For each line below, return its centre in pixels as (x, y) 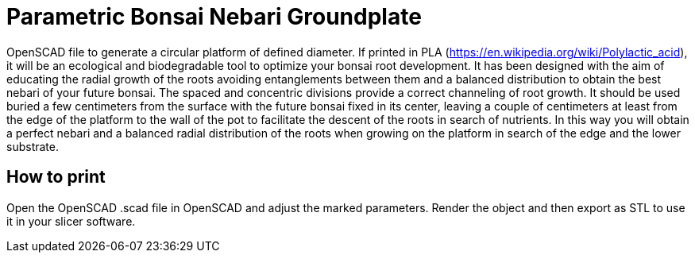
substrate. (33, 146)
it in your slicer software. (71, 221)
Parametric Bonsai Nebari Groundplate (214, 17)
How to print (56, 177)
